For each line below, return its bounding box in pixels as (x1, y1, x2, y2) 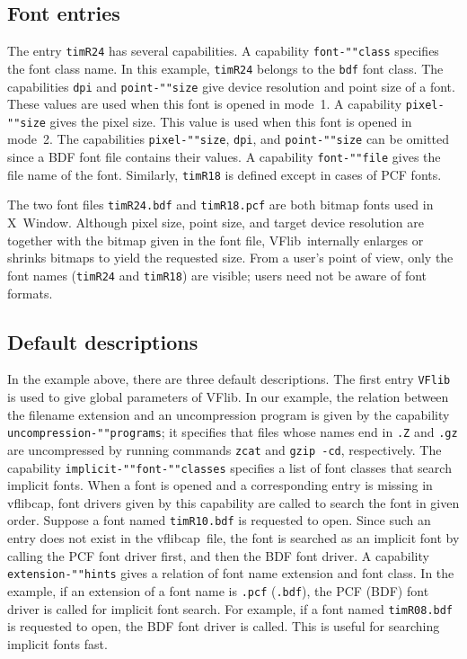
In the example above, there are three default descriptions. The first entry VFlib (7, 370, 451, 388)
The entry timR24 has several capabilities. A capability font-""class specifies (7, 41, 439, 60)
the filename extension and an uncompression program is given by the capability (7, 405, 450, 423)
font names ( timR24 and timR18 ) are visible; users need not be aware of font (7, 265, 427, 284)
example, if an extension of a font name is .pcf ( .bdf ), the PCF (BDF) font (7, 581, 429, 600)
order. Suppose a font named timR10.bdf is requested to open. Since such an (7, 511, 431, 530)
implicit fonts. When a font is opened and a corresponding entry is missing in (7, 476, 433, 494)
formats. (7, 283, 53, 302)
